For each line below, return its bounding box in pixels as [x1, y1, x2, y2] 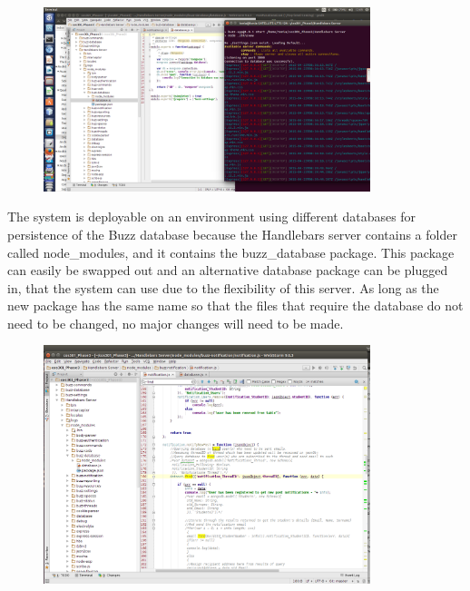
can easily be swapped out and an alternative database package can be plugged [7, 261, 448, 280]
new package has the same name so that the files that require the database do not [7, 296, 464, 315]
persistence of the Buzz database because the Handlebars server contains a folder [7, 224, 457, 243]
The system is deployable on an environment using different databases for [7, 207, 416, 226]
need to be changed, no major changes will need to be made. [7, 313, 344, 332]
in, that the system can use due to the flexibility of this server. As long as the [7, 278, 439, 297]
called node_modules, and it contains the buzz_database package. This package [7, 242, 455, 261]
